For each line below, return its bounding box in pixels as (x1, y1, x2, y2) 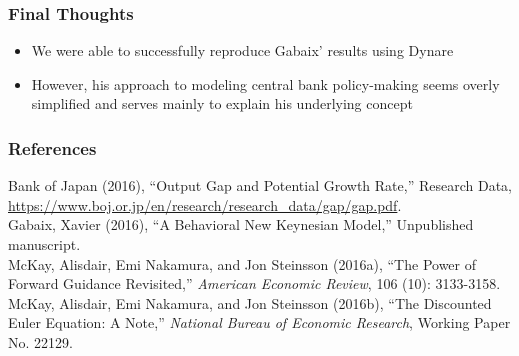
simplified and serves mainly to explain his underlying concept (31, 93, 413, 114)
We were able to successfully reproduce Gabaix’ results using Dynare (31, 40, 454, 61)
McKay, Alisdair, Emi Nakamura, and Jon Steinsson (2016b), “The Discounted (8, 292, 492, 313)
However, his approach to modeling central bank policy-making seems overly (31, 73, 500, 94)
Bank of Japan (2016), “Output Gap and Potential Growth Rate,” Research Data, (8, 175, 512, 196)
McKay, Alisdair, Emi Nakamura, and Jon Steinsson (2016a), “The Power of (8, 253, 477, 274)
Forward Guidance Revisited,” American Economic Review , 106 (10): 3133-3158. (8, 273, 501, 294)
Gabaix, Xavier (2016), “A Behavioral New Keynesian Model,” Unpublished (8, 214, 474, 235)
